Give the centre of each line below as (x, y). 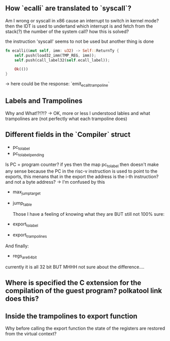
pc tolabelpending (28, 154)
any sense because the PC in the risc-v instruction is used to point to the (81, 171)
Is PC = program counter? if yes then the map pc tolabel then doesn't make (82, 165)
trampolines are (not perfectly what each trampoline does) (66, 119)
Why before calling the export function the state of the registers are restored (85, 328)
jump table (22, 203)
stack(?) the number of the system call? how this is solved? (67, 31)
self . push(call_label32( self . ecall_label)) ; (62, 60)
